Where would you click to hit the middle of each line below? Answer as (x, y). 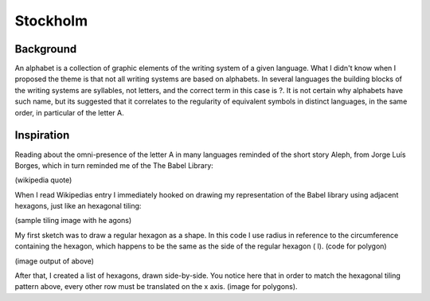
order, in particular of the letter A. (70, 112)
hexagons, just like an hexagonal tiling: (78, 206)
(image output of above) (55, 261)
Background (46, 49)
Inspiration (42, 135)
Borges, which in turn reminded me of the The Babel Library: (114, 165)
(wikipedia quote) (43, 180)
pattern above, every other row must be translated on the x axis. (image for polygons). (156, 287)
